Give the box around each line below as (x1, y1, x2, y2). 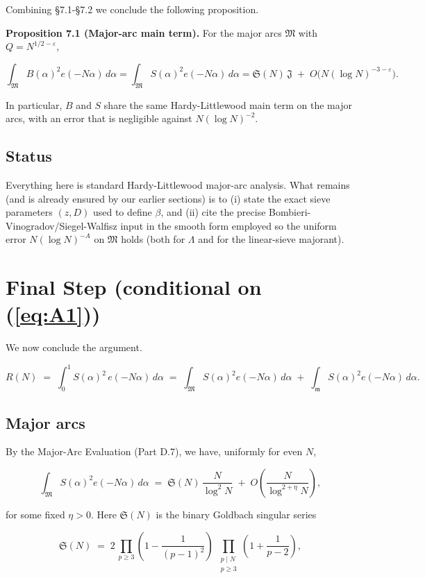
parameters (6, 205, 53, 219)
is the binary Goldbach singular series (156, 507, 317, 521)
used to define (92, 205, 152, 219)
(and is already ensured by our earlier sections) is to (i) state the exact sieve (6, 191, 331, 205)
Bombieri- (269, 205, 311, 219)
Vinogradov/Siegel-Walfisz (6, 218, 117, 232)
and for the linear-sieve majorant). (198, 232, 344, 246)
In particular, (6, 97, 62, 112)
